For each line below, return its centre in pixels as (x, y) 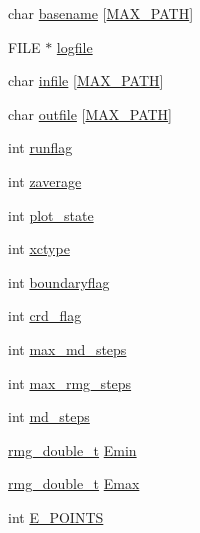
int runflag (40, 147)
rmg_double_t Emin (72, 449)
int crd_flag (45, 315)
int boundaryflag (59, 281)
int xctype (39, 248)
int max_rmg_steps (70, 382)
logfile (74, 46)
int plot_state (51, 214)
